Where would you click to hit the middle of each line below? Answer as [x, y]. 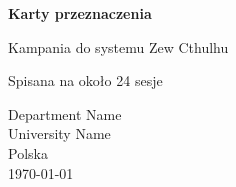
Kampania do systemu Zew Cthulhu [118, 46]
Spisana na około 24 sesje [85, 80]
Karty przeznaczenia [80, 13]
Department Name [65, 113]
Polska [28, 152]
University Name [59, 133]
